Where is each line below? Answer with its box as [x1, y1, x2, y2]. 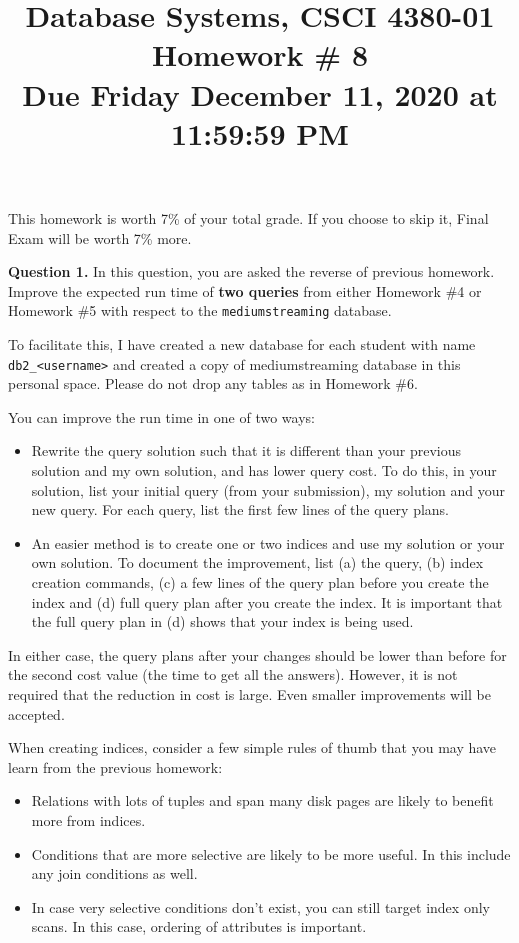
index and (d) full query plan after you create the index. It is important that [31, 591, 503, 612]
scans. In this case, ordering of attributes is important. [31, 916, 367, 937]
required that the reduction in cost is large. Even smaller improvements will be [8, 683, 491, 704]
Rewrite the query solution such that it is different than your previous [31, 440, 462, 461]
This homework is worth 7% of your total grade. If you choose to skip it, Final [8, 207, 489, 228]
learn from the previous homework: [8, 756, 223, 777]
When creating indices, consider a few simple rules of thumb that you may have [8, 737, 497, 758]
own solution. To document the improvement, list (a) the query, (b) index [31, 552, 484, 573]
